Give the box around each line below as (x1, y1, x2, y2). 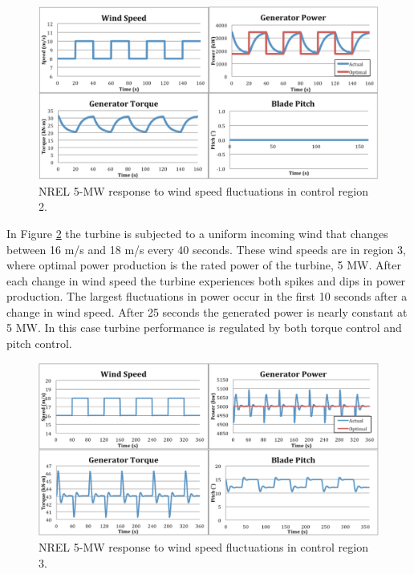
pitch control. (6, 335, 72, 352)
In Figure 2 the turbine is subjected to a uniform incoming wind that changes (6, 224, 388, 241)
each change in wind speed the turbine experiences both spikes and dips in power (6, 272, 406, 289)
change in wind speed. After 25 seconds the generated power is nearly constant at (6, 303, 408, 320)
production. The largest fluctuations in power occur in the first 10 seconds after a (6, 288, 408, 305)
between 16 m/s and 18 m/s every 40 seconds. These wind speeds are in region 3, (6, 241, 406, 257)
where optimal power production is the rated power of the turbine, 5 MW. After (6, 257, 401, 273)
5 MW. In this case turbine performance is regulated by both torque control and (6, 319, 402, 336)
